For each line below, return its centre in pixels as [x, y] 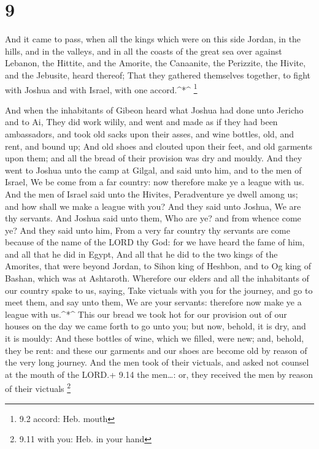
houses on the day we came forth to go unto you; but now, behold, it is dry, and [156, 326]
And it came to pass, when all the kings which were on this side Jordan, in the [153, 39]
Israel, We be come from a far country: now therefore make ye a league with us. [155, 182]
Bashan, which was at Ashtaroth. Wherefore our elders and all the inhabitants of [157, 278]
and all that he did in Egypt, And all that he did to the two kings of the [141, 254]
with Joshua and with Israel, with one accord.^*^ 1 [101, 88]
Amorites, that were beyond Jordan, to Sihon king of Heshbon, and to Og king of [158, 266]
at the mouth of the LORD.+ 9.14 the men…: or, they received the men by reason [159, 374]
